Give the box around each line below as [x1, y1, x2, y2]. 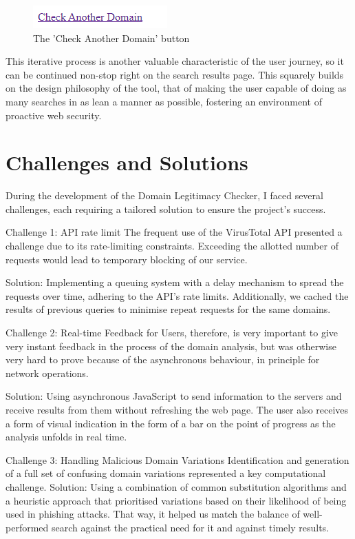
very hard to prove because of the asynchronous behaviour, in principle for [6, 352, 320, 367]
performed [6, 520, 49, 534]
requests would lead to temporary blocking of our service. [6, 252, 248, 266]
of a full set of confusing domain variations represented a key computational [6, 466, 326, 480]
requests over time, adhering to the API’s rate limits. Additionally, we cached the [6, 288, 349, 303]
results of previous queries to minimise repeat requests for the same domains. [6, 302, 331, 316]
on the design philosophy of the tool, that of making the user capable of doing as [6, 81, 347, 95]
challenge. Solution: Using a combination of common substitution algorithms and [6, 479, 347, 494]
